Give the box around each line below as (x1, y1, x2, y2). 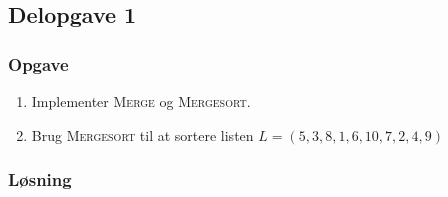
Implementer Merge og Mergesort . (31, 91, 251, 111)
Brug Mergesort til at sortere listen (31, 124, 254, 145)
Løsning (8, 167, 72, 192)
